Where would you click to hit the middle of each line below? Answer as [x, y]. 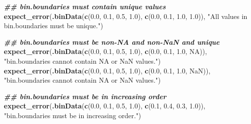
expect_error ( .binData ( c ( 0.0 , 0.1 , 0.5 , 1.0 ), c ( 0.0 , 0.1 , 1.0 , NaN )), [107, 70]
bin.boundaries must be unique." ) [54, 26]
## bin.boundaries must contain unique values [85, 6]
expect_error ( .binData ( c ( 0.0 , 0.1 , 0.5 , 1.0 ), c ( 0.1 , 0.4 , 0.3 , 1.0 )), [105, 106]
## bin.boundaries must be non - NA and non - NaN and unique [112, 42]
